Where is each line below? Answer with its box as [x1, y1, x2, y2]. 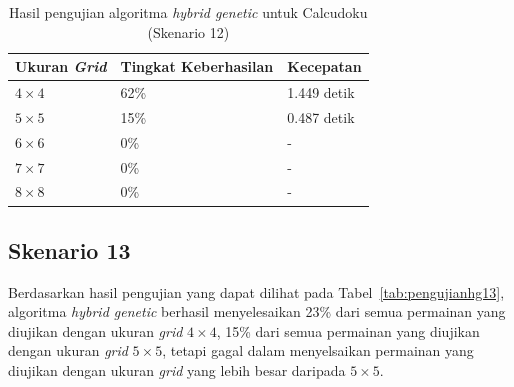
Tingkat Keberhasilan [120, 56, 274, 77]
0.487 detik [287, 106, 355, 127]
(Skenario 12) [147, 21, 230, 42]
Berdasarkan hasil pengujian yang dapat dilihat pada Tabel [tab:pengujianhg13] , [8, 281, 505, 302]
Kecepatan [287, 56, 362, 77]
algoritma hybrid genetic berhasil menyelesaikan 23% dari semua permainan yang [8, 301, 506, 322]
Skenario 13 [8, 234, 131, 265]
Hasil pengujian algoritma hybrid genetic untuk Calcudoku [9, 2, 368, 22]
